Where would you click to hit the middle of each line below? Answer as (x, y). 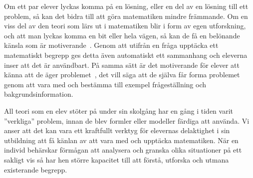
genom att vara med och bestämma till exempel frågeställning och (105, 84)
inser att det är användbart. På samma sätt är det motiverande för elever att (122, 65)
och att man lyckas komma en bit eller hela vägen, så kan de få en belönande (122, 35)
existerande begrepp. (36, 169)
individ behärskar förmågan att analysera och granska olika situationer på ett (123, 150)
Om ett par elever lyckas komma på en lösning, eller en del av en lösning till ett (126, 6)
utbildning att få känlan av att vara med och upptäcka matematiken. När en (121, 140)
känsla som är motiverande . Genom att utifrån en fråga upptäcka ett (111, 45)
